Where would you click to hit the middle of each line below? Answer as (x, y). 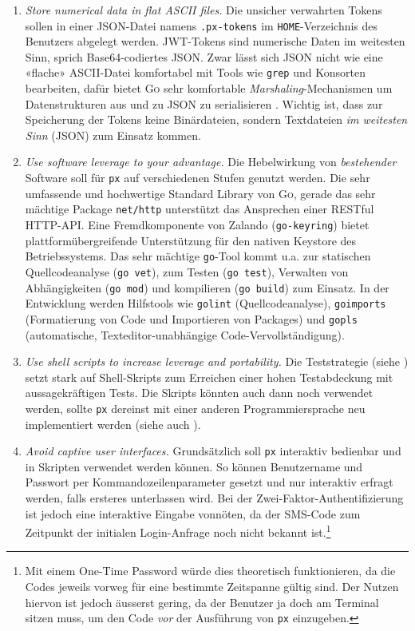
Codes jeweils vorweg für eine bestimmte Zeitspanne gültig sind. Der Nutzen (212, 586)
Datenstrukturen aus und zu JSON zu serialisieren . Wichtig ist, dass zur (204, 103)
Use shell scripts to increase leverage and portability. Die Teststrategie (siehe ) (217, 361)
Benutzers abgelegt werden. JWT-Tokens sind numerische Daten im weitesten (215, 41)
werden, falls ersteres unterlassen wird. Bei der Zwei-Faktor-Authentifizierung (214, 497)
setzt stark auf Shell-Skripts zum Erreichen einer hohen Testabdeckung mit (209, 377)
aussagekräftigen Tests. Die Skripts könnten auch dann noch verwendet (199, 393)
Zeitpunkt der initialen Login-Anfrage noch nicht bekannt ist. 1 (178, 531)
